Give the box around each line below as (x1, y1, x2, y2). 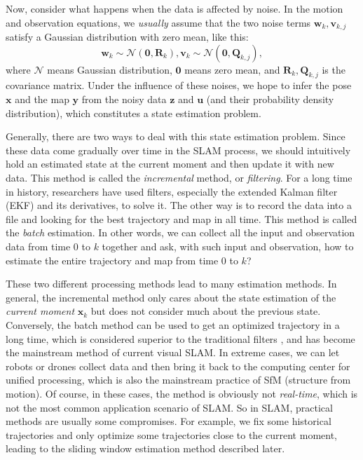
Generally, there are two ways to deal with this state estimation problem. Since (6, 129, 345, 144)
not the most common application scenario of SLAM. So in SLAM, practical (6, 400, 333, 414)
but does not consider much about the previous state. (90, 304, 321, 318)
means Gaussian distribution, (47, 62, 172, 76)
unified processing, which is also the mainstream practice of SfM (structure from (6, 372, 351, 387)
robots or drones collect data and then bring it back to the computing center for (6, 358, 350, 373)
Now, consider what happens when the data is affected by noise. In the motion (6, 1, 343, 15)
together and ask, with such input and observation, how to (102, 238, 354, 253)
